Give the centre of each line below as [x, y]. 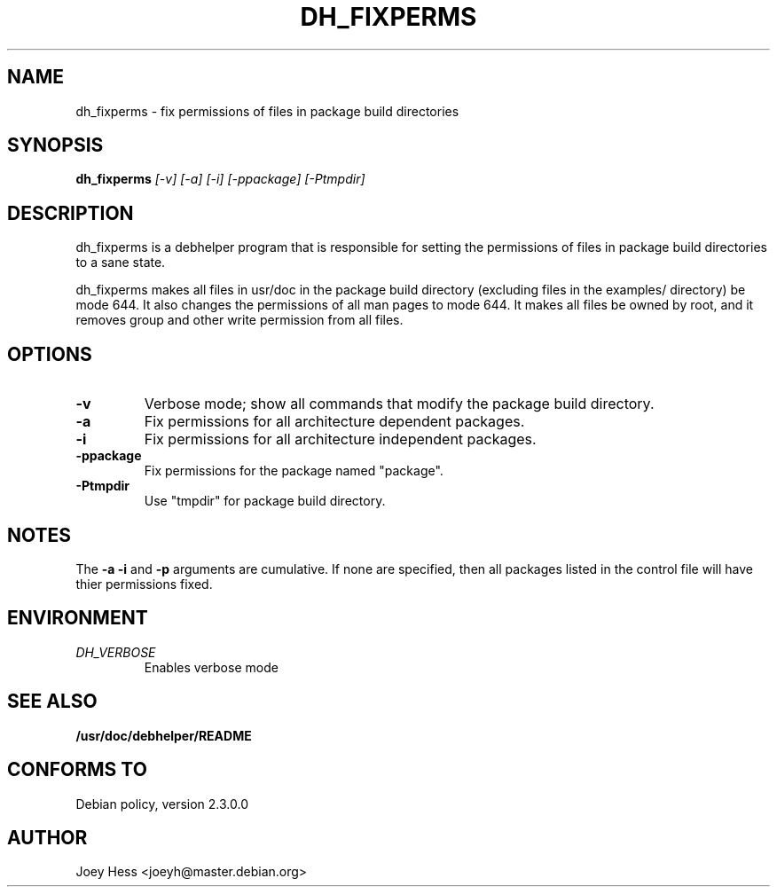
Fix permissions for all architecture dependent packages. [334, 422]
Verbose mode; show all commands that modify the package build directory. [399, 404]
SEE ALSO [52, 702]
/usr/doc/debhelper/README [164, 735]
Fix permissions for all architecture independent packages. [340, 439]
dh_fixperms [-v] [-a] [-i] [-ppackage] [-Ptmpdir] [220, 179]
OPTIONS [50, 354]
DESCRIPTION [71, 213]
